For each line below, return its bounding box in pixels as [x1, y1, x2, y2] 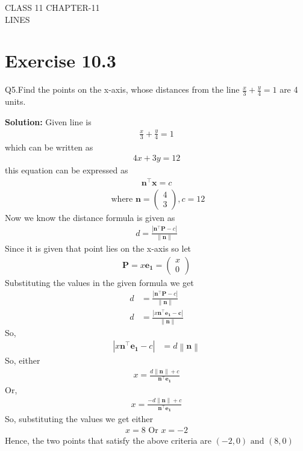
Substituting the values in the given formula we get [5, 276, 194, 288]
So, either [5, 354, 40, 367]
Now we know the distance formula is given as [5, 211, 175, 223]
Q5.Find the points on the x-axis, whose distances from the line [5, 83, 240, 96]
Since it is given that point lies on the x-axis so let [5, 242, 192, 255]
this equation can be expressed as [5, 164, 128, 176]
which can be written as [5, 140, 93, 153]
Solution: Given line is [5, 115, 92, 128]
